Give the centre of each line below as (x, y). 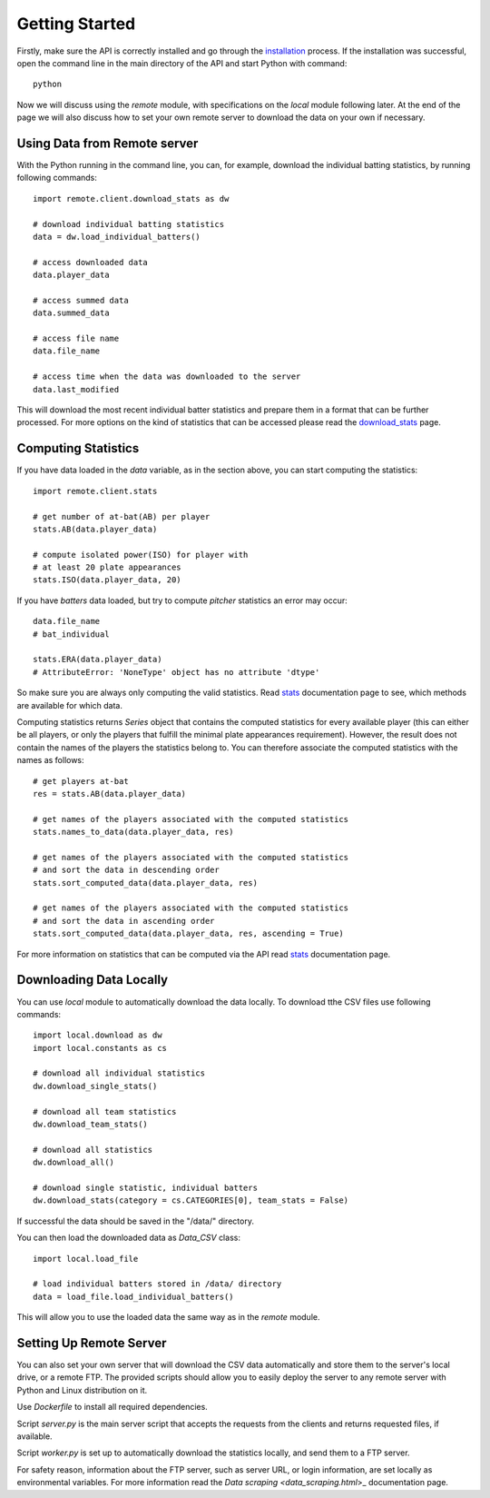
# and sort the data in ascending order (124, 921)
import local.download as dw (98, 1035)
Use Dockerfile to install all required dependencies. (112, 1407)
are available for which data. (69, 705)
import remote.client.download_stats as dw (131, 198)
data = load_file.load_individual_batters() (134, 1296)
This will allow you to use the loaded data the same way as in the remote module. (168, 1317)
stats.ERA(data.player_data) (98, 660)
